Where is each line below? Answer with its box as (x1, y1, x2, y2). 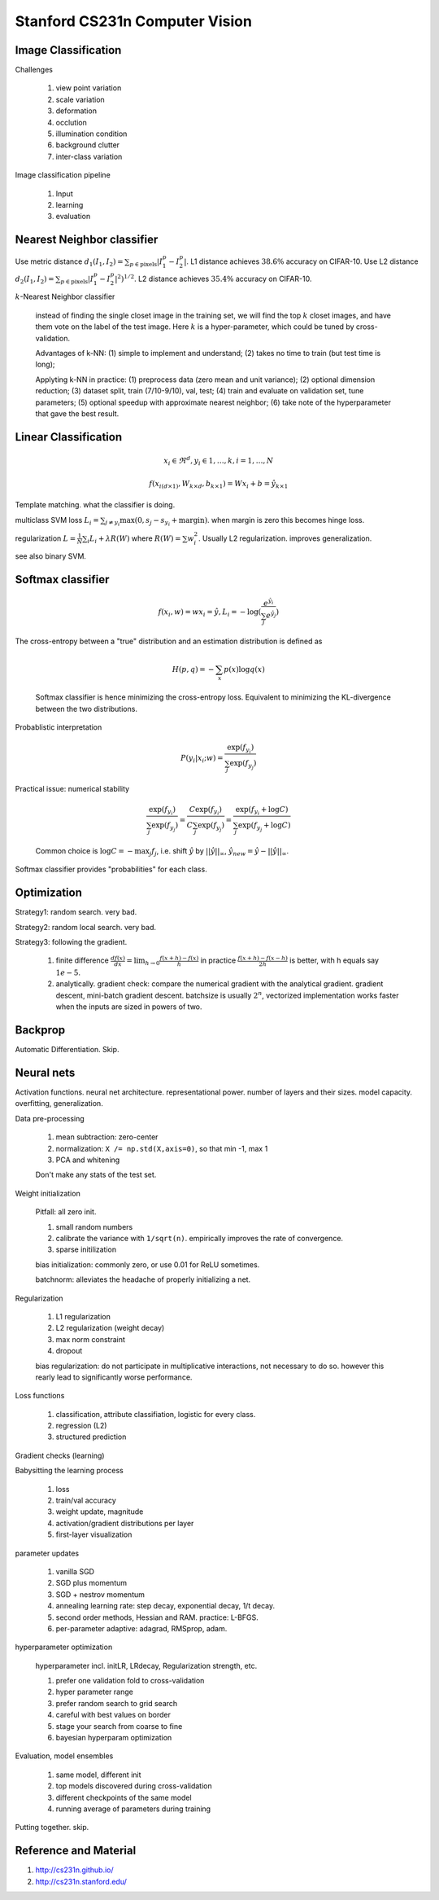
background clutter (55, 140, 120, 150)
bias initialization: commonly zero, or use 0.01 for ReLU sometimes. (35, 1259, 260, 1270)
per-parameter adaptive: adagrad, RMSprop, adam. (55, 1623, 228, 1633)
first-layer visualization (55, 1529, 133, 1539)
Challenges (15, 65, 53, 75)
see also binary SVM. (15, 551, 87, 561)
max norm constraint (55, 1334, 126, 1344)
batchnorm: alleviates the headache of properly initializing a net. (35, 1275, 251, 1284)
